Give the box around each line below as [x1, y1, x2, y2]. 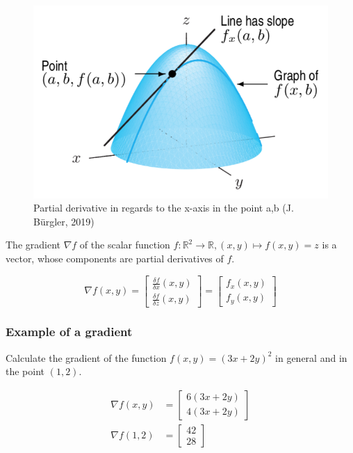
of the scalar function [79, 237, 170, 252]
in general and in [275, 350, 347, 365]
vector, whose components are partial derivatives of [6, 251, 224, 265]
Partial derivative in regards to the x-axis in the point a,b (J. [33, 200, 294, 215]
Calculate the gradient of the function [6, 350, 167, 365]
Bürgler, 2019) [33, 214, 95, 228]
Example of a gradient [6, 323, 133, 340]
